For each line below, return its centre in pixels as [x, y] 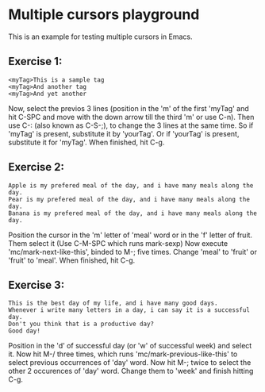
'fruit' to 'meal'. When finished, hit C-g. [72, 260]
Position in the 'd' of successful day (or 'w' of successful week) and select [130, 346]
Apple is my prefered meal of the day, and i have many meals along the [131, 185]
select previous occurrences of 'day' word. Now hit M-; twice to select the [130, 363]
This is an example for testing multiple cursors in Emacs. [100, 37]
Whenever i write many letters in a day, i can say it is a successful [129, 310]
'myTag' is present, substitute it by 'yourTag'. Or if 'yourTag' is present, [124, 133]
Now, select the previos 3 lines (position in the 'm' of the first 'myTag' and [129, 108]
